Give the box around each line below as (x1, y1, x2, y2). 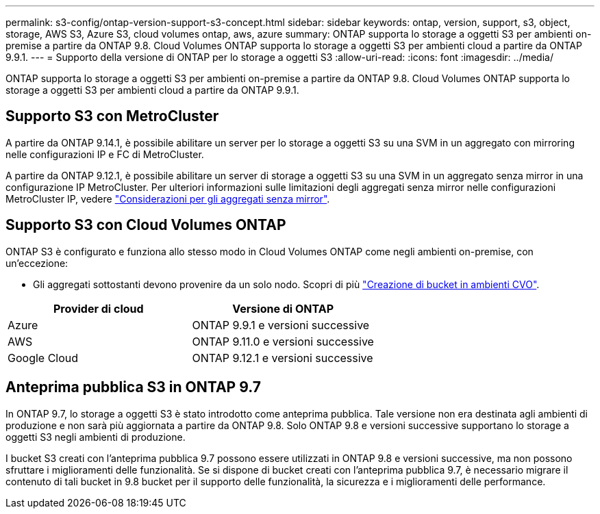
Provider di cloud (53, 301, 144, 316)
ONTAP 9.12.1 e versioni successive (192, 350, 373, 365)
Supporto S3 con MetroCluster (5, 107, 219, 125)
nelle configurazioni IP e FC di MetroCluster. (5, 148, 204, 160)
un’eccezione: (5, 257, 68, 269)
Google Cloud (8, 350, 79, 365)
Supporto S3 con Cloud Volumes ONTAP (5, 216, 286, 234)
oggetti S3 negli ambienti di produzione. (5, 431, 186, 443)
